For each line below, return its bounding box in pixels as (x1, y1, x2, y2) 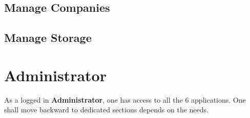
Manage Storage (4, 30, 92, 45)
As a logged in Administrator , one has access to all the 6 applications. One (4, 94, 246, 105)
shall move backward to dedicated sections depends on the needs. (4, 104, 209, 115)
